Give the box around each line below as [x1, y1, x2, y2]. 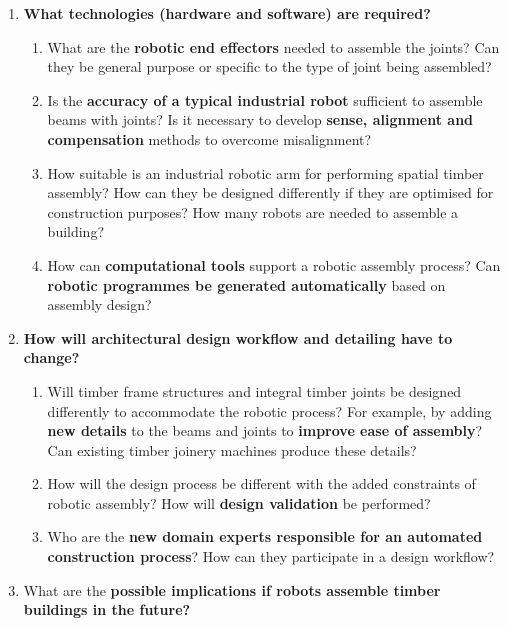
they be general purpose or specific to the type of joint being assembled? [47, 56, 492, 77]
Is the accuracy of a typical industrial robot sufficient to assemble [47, 89, 483, 110]
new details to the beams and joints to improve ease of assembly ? [47, 420, 483, 441]
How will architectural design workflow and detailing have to [23, 327, 453, 348]
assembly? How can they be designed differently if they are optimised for [47, 182, 494, 203]
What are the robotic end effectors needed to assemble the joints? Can [47, 36, 500, 57]
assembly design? [47, 294, 152, 315]
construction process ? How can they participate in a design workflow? [47, 546, 495, 567]
